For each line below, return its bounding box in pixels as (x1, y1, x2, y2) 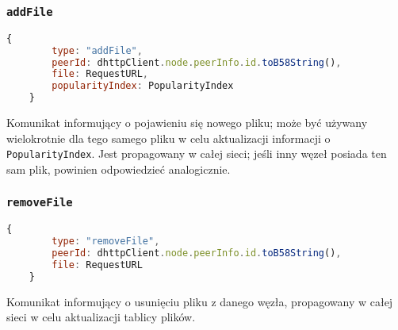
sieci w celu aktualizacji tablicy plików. (6, 309, 196, 325)
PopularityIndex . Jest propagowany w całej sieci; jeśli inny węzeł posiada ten (6, 145, 387, 162)
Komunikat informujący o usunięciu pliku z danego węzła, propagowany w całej (6, 293, 393, 309)
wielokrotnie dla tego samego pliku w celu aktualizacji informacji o (6, 129, 331, 146)
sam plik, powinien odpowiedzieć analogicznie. (6, 160, 231, 177)
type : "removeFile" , (52, 236, 160, 247)
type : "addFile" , (52, 44, 143, 56)
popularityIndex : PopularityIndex (52, 80, 234, 92)
